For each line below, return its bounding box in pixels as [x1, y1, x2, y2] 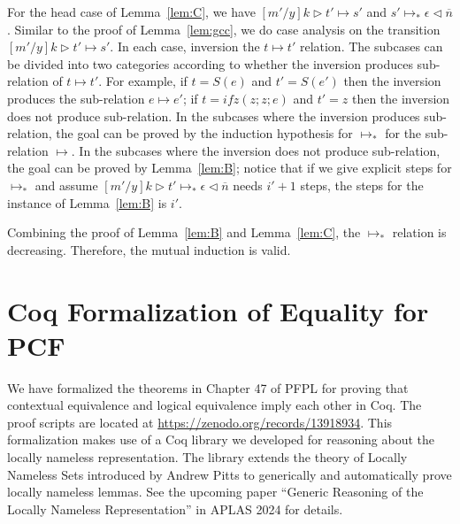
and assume [34, 175, 98, 194]
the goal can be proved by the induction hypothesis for [56, 124, 353, 143]
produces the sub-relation [7, 89, 145, 107]
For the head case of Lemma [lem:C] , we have [7, 3, 256, 20]
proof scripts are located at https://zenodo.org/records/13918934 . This [7, 412, 393, 431]
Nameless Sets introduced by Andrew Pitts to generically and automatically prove [7, 465, 452, 483]
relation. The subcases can [299, 37, 443, 56]
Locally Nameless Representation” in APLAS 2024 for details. [7, 499, 343, 518]
